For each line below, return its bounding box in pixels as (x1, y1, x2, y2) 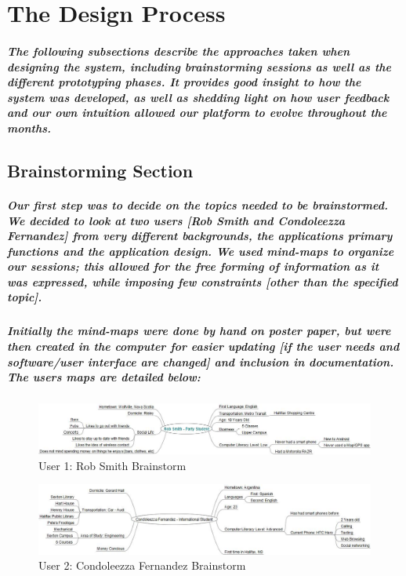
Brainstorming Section (7, 158, 194, 182)
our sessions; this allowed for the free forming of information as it (7, 258, 379, 275)
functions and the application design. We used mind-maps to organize (7, 242, 394, 259)
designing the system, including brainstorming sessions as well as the (7, 58, 391, 75)
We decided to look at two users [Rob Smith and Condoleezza (7, 212, 346, 228)
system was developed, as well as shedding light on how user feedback (7, 89, 390, 105)
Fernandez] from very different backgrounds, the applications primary (7, 228, 393, 244)
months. (7, 119, 52, 136)
